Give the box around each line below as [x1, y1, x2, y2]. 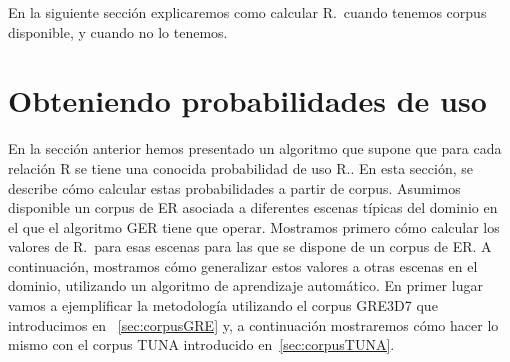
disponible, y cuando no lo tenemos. [8, 21, 228, 42]
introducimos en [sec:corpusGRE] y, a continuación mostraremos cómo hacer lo [8, 314, 499, 335]
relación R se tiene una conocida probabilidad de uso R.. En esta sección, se [8, 157, 473, 178]
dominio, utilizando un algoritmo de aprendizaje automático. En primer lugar [8, 275, 483, 296]
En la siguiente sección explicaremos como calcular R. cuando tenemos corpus [8, 2, 487, 22]
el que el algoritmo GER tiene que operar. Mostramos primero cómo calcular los [8, 216, 500, 237]
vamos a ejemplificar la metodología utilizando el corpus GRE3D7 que [8, 295, 438, 316]
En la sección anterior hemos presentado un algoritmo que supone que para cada [8, 138, 502, 159]
